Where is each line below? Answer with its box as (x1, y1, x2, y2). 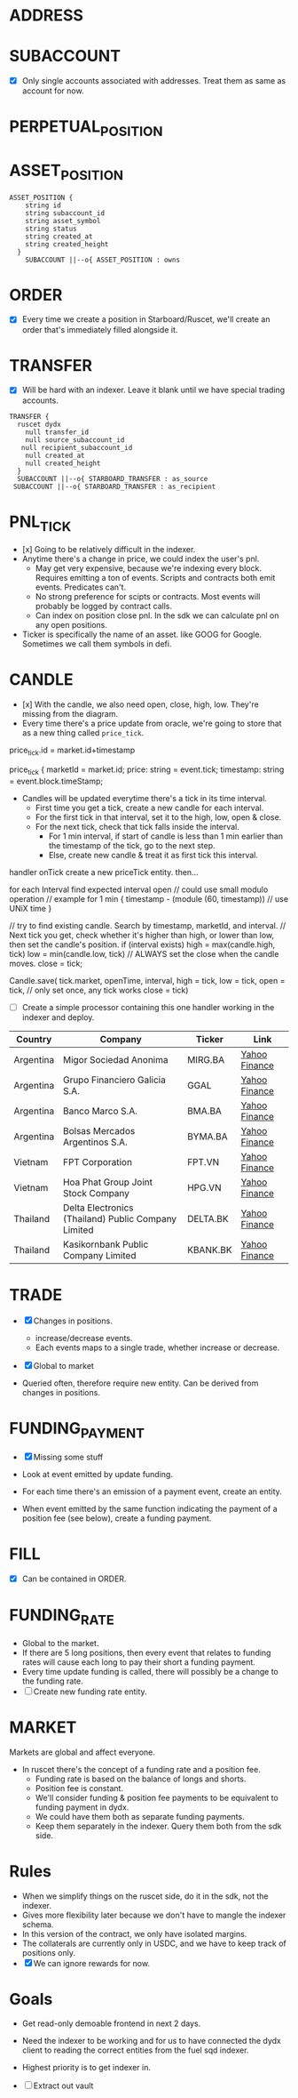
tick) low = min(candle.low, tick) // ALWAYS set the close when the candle (9, 948, 279, 959)
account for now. (21, 85, 84, 96)
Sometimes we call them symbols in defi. (21, 639, 172, 649)
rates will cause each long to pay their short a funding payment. (21, 1656, 255, 1668)
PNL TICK (9, 511, 72, 535)
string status (25, 224, 77, 233)
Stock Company (62, 1186, 130, 1199)
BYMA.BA (187, 1130, 228, 1143)
